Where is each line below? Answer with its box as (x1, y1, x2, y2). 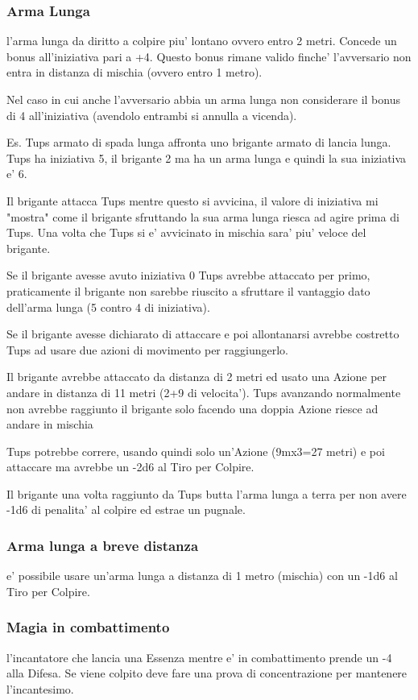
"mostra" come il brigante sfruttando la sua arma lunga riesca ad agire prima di (6, 208, 399, 225)
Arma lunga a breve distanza (6, 535, 199, 555)
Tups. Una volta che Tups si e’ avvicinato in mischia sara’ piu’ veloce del (6, 224, 366, 241)
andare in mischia (6, 416, 93, 433)
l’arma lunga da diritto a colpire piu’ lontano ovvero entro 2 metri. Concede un (6, 32, 397, 49)
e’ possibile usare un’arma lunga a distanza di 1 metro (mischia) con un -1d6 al (6, 567, 398, 584)
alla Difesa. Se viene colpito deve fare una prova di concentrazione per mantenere (6, 665, 408, 681)
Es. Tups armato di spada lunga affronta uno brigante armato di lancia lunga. (6, 134, 391, 151)
